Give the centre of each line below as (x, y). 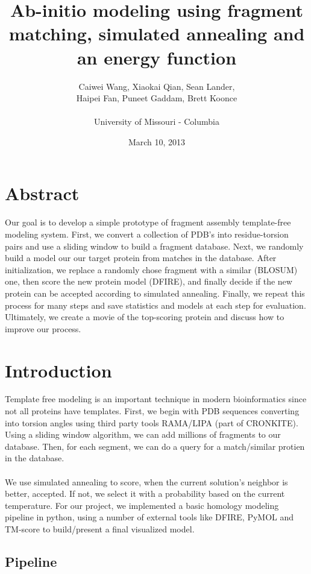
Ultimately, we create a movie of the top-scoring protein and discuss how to (145, 317)
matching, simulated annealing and (157, 33)
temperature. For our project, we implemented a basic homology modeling (142, 505)
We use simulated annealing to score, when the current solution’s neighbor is (146, 481)
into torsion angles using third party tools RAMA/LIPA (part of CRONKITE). (152, 422)
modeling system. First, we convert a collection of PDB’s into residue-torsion (147, 234)
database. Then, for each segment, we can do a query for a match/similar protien (155, 446)
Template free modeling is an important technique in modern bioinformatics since (156, 399)
